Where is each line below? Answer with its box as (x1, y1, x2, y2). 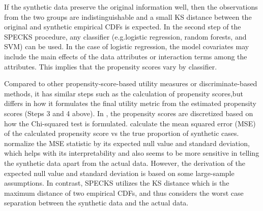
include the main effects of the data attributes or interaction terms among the (4, 51, 247, 61)
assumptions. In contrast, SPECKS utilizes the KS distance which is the (4, 178, 229, 188)
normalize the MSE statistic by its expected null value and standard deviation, (4, 137, 250, 148)
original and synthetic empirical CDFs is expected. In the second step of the (4, 21, 241, 32)
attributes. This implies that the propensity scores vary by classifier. (4, 61, 217, 72)
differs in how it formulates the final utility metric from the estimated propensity (4, 98, 256, 109)
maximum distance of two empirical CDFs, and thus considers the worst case (4, 187, 244, 198)
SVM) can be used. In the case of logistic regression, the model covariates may (4, 41, 249, 52)
